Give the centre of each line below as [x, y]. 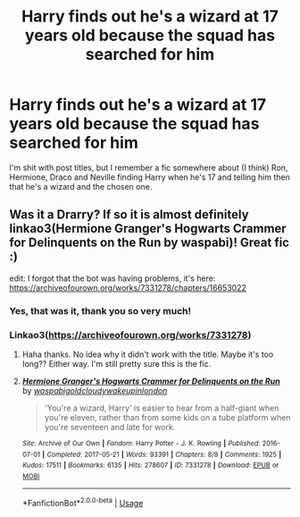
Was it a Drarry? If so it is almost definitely [129, 215]
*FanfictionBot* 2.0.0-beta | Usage [83, 502]
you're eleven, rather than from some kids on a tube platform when [167, 417]
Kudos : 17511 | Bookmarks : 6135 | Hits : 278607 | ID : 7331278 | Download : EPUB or [150, 466]
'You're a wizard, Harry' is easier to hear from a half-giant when [162, 408]
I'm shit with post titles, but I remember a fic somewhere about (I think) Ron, [149, 167]
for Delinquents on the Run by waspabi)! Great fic [150, 243]
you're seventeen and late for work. [110, 427]
